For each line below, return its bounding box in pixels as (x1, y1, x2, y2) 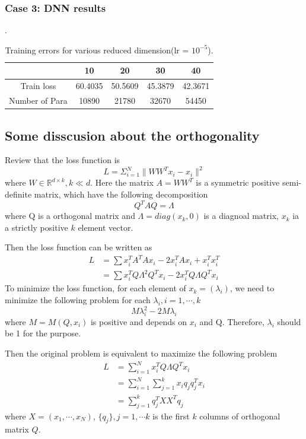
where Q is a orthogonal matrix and (5, 209, 135, 222)
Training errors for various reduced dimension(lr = (5, 43, 189, 56)
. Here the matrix (90, 176, 154, 189)
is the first (152, 409, 190, 422)
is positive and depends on (90, 315, 187, 327)
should (277, 315, 301, 327)
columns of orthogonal (199, 409, 280, 422)
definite (5, 188, 32, 201)
